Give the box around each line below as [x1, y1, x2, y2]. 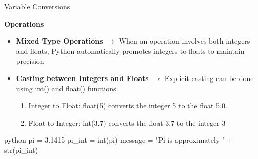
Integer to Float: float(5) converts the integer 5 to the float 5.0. [28, 100, 227, 111]
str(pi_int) [4, 144, 38, 155]
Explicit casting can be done [164, 72, 254, 83]
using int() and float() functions [16, 83, 116, 93]
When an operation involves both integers [118, 35, 250, 46]
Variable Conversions [4, 1, 70, 11]
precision [16, 55, 44, 66]
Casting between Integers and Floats [16, 72, 149, 83]
